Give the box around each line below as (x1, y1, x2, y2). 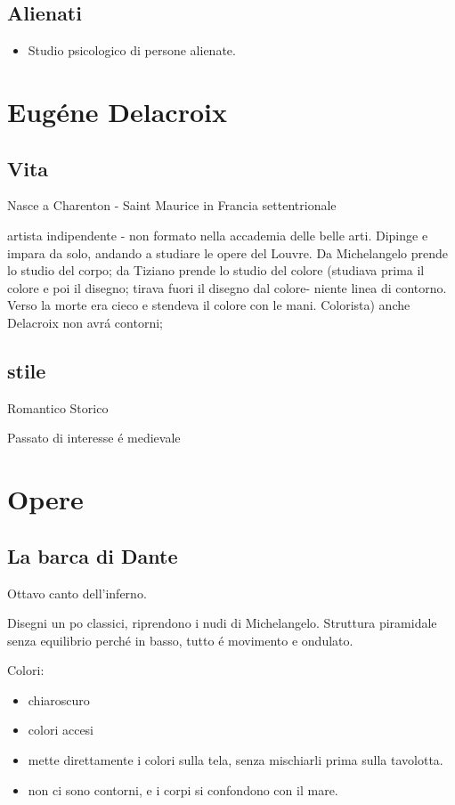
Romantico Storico (7, 398, 109, 417)
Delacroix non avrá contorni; (7, 313, 163, 331)
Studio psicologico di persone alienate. (28, 41, 236, 60)
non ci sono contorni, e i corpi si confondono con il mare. (28, 780, 338, 799)
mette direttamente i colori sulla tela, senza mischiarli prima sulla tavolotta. (28, 751, 443, 769)
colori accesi (28, 720, 94, 739)
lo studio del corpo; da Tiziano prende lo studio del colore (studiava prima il (7, 261, 425, 280)
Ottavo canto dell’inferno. (7, 583, 147, 602)
